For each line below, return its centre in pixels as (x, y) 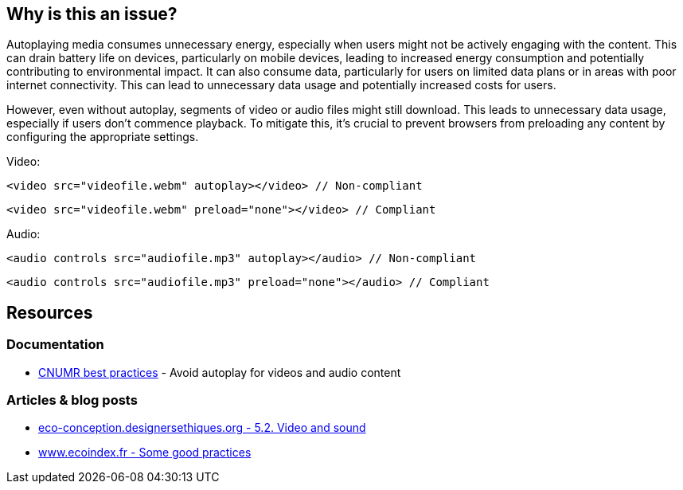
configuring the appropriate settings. (103, 137)
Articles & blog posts (72, 400)
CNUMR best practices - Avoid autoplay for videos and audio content (220, 372)
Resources (50, 312)
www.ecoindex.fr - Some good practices (145, 453)
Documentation (55, 345)
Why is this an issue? (92, 14)
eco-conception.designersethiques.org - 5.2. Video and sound (202, 428)
